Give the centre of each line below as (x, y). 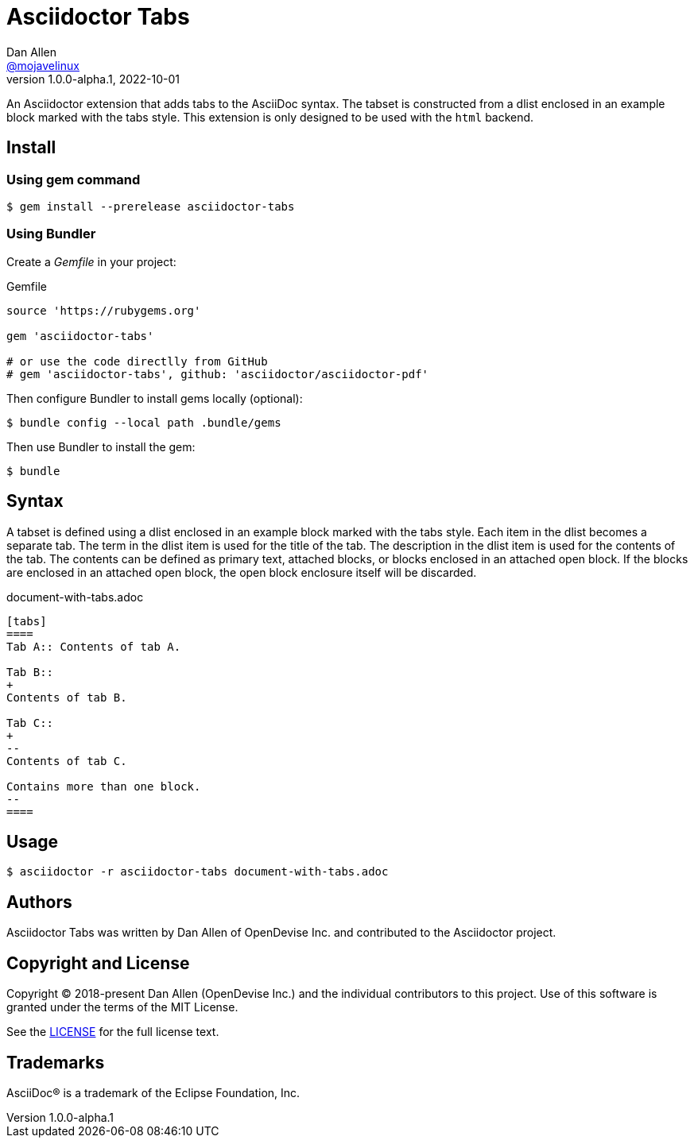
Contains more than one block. (104, 786)
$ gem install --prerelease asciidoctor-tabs (151, 206)
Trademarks (56, 1062)
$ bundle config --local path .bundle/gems (144, 422)
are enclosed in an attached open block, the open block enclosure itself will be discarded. (242, 572)
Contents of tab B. (67, 697)
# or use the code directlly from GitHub (137, 361)
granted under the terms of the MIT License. (122, 1007)
